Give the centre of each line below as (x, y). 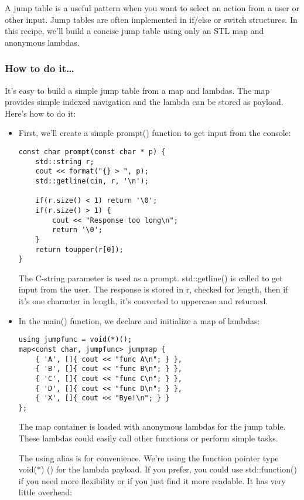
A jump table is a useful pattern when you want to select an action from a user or (152, 8)
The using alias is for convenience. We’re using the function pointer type (148, 458)
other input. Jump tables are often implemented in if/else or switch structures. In (151, 19)
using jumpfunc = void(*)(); (75, 340)
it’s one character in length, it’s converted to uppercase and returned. (143, 301)
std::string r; (65, 161)
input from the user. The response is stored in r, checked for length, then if (153, 289)
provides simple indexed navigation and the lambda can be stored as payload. (144, 102)
